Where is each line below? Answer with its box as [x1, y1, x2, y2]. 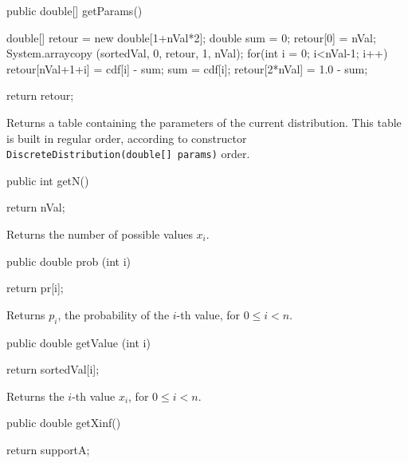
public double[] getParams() [6, 2, 143, 18]
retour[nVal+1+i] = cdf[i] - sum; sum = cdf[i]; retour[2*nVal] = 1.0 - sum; [6, 60, 368, 77]
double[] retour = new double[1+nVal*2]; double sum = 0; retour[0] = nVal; [6, 29, 376, 46]
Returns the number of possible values [6, 226, 193, 242]
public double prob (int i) [6, 252, 131, 269]
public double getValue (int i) [6, 334, 151, 350]
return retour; [6, 87, 74, 104]
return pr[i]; [6, 279, 64, 296]
